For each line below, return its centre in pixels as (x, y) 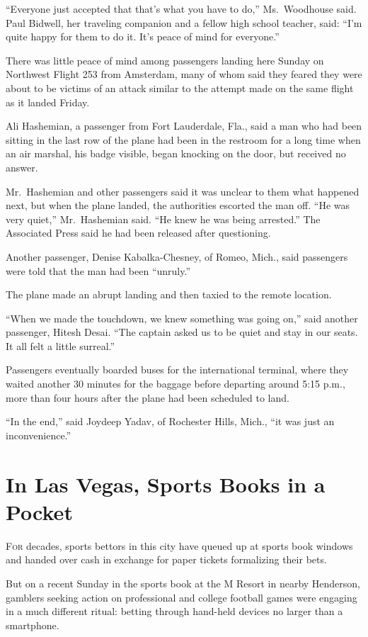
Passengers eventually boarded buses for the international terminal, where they (177, 370)
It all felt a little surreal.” (61, 345)
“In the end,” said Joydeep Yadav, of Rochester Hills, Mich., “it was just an (170, 421)
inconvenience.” (39, 435)
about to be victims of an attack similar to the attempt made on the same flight (180, 88)
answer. (22, 167)
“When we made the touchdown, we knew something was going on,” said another (182, 318)
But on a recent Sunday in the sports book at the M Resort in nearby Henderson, (183, 583)
